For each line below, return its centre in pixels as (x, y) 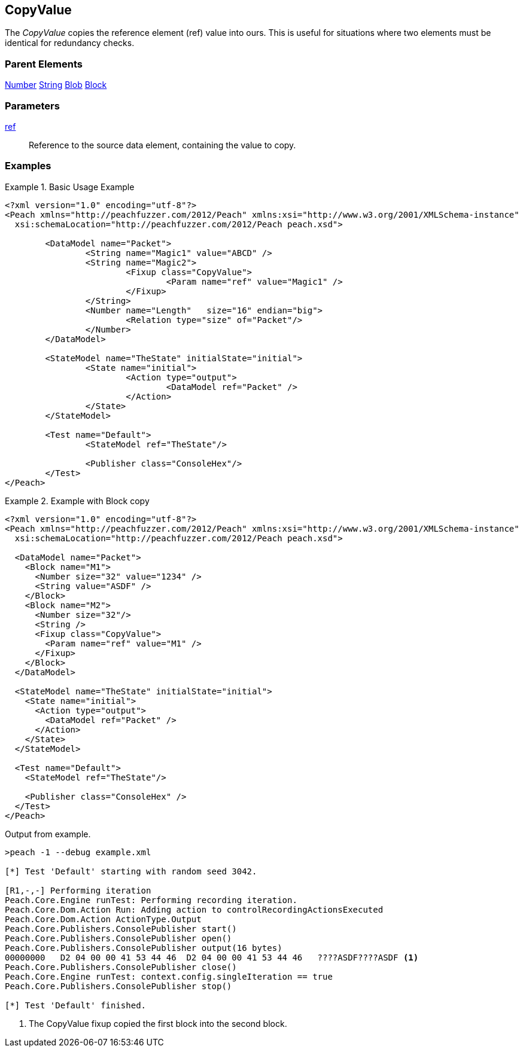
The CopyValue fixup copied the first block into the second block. (158, 1023)
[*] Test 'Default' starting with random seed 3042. (131, 871)
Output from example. (48, 834)
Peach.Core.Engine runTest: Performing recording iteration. (151, 900)
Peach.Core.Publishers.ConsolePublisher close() (121, 967)
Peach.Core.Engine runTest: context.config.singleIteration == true (169, 976)
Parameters (32, 106)
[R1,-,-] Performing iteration (78, 890)
